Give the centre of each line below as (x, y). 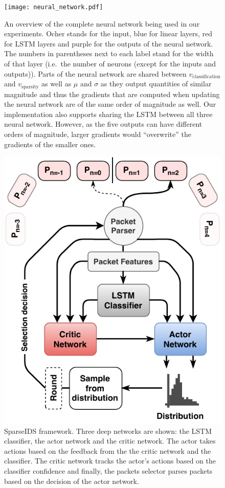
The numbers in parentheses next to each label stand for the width (109, 53)
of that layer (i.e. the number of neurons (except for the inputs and (110, 64)
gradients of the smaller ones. (50, 144)
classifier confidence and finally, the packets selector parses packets (108, 471)
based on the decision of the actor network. (72, 481)
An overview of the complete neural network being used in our (102, 23)
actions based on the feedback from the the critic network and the (108, 450)
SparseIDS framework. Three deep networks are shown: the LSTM (108, 431)
